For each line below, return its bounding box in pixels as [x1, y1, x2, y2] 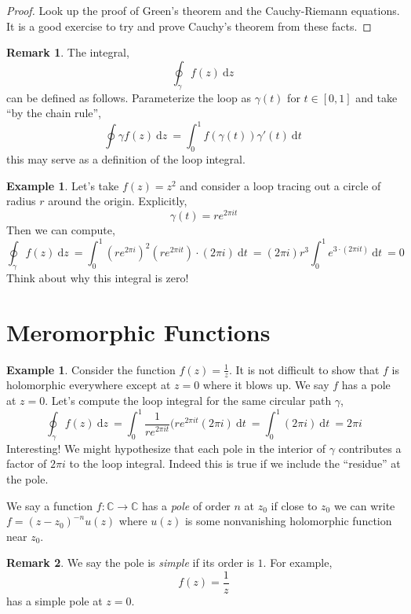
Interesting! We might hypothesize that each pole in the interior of [6, 439, 326, 456]
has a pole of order [142, 497, 231, 513]
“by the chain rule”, [6, 105, 101, 121]
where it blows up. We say [202, 377, 329, 393]
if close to [271, 497, 318, 513]
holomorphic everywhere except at [6, 377, 171, 393]
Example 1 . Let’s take [6, 177, 119, 193]
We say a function [6, 497, 93, 513]
